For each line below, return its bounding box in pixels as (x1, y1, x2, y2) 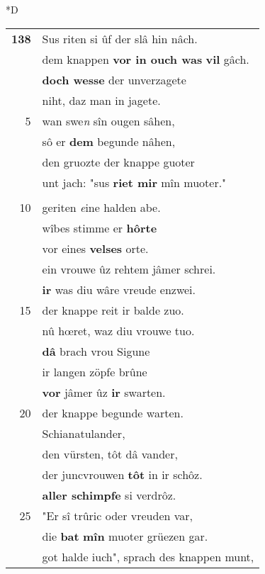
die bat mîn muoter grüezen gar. (42, 527, 208, 544)
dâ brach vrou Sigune (42, 342, 150, 359)
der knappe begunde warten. (42, 404, 184, 421)
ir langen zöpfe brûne (42, 363, 147, 380)
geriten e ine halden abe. (42, 198, 161, 215)
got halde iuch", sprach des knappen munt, (42, 548, 254, 565)
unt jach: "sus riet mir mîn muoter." (42, 174, 227, 191)
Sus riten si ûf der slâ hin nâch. (42, 30, 198, 47)
